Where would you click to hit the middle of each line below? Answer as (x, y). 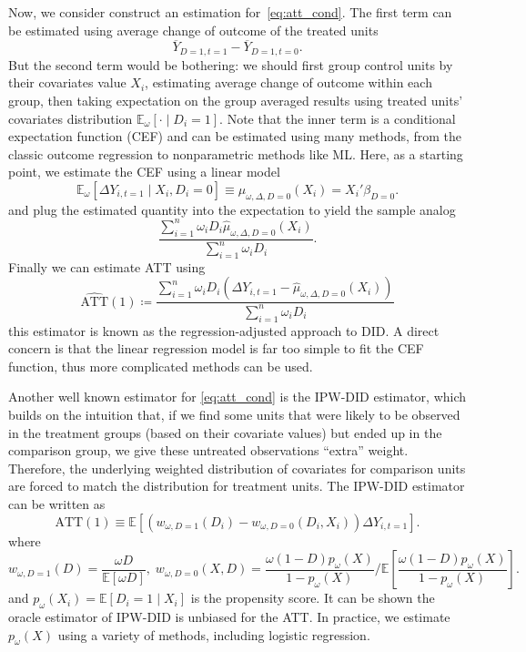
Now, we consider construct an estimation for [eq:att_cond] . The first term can (230, 12)
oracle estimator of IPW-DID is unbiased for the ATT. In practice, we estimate (229, 616)
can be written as (57, 503)
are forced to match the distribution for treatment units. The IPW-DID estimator (237, 486)
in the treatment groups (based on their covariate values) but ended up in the (225, 432)
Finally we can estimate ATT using (107, 266)
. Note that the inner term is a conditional (338, 118)
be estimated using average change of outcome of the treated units (193, 30)
